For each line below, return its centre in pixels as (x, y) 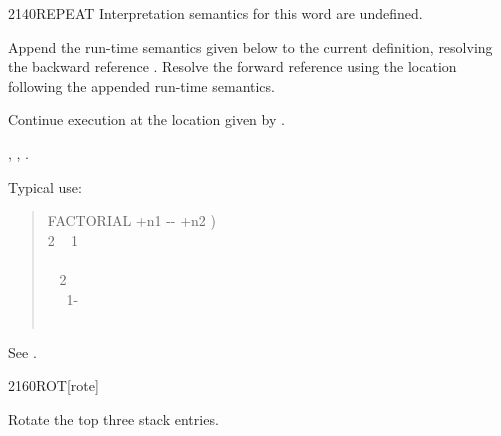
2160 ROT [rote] (53, 385)
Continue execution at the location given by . (146, 119)
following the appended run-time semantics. (141, 85)
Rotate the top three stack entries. (113, 418)
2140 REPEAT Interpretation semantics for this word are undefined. (215, 13)
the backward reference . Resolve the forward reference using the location (232, 66)
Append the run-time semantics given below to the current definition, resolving (250, 46)
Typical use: (45, 186)
